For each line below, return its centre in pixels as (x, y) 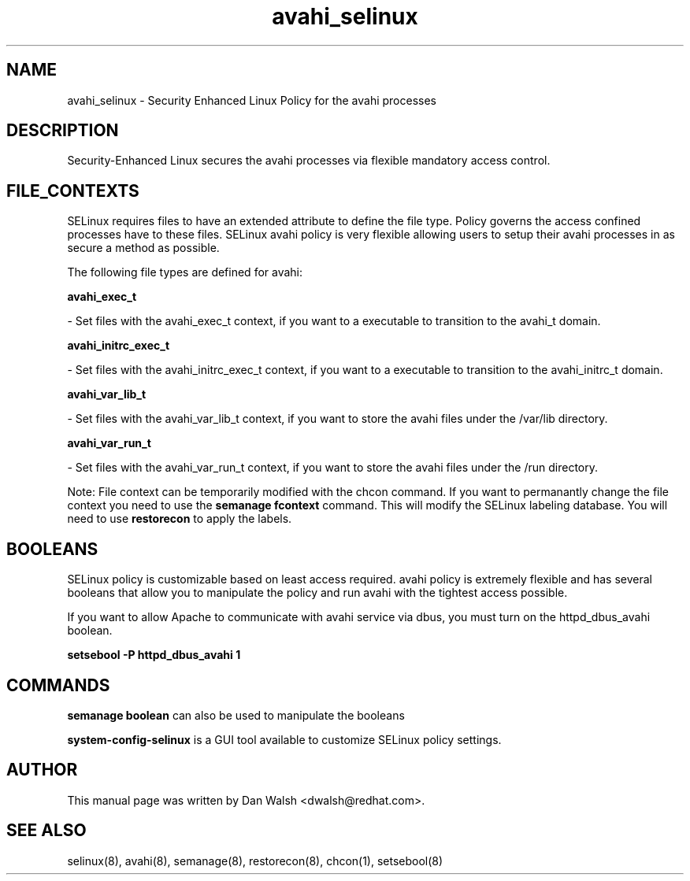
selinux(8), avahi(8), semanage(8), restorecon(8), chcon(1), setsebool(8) (255, 861)
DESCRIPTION (63, 131)
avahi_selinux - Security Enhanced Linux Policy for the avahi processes (252, 100)
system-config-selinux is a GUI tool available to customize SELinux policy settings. (284, 739)
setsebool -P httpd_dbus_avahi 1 (154, 655)
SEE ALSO (46, 831)
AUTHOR (42, 770)
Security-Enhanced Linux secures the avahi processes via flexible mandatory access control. (309, 161)
